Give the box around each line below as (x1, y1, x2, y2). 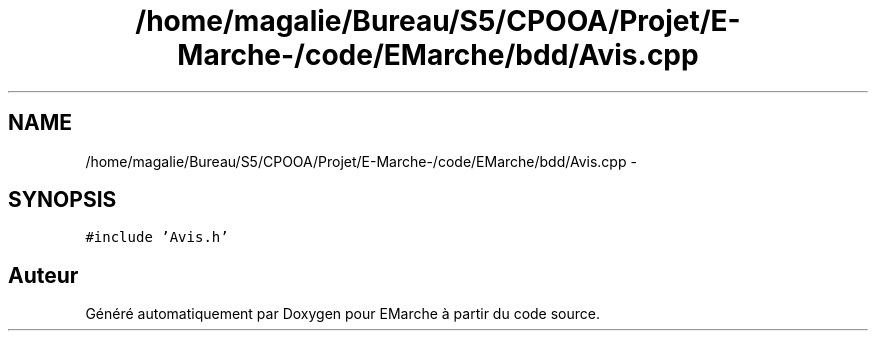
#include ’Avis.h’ (85, 229, 229, 246)
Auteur (8, 262, 79, 288)
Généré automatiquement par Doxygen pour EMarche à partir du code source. (85, 305, 600, 323)
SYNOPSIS (8, 187, 117, 213)
